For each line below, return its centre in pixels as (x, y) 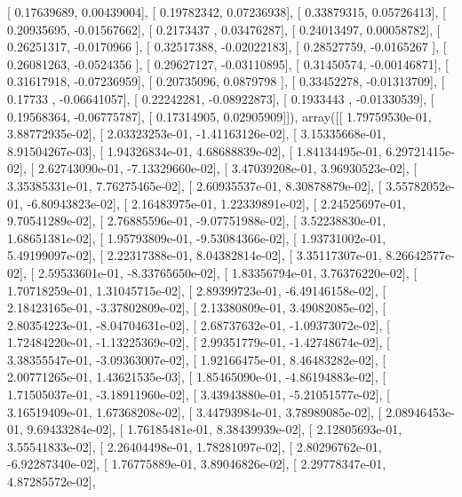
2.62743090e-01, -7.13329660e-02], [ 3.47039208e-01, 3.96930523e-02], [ (227, 168)
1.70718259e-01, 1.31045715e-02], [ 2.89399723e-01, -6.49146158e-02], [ (197, 290)
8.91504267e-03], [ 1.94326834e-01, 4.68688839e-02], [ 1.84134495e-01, (195, 150)
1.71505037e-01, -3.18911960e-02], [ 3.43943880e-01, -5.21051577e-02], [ (199, 394)
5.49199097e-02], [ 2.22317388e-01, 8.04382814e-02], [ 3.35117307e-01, (195, 255)
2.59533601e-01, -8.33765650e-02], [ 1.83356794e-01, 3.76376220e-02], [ (227, 272)
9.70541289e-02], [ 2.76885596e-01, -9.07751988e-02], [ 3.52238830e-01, (197, 221)
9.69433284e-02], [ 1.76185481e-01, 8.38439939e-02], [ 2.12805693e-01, (215, 429)
